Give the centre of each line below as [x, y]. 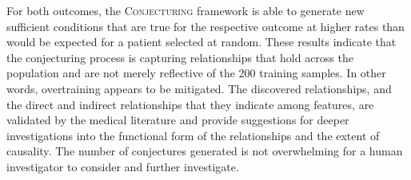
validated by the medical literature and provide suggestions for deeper [178, 120]
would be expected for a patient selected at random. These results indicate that [202, 42]
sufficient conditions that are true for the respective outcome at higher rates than [205, 26]
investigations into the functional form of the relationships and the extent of [193, 135]
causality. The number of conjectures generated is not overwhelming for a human [205, 151]
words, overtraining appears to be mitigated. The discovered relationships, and [199, 88]
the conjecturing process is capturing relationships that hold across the [180, 57]
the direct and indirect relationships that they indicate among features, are [190, 104]
